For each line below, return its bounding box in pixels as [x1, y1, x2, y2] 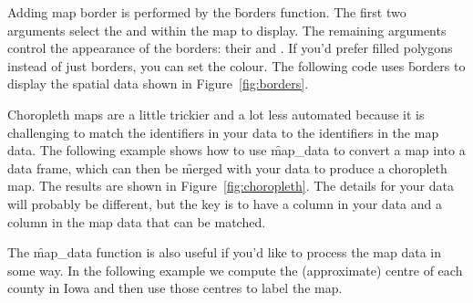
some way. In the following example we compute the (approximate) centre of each [7, 260, 463, 279]
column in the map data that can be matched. [7, 212, 266, 231]
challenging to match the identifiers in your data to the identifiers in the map [7, 122, 439, 141]
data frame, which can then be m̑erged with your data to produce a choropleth [7, 158, 447, 177]
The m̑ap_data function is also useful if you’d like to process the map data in [7, 243, 442, 262]
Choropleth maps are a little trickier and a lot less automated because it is [7, 104, 425, 123]
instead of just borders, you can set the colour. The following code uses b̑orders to [7, 56, 466, 75]
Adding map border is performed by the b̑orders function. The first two [7, 3, 406, 21]
